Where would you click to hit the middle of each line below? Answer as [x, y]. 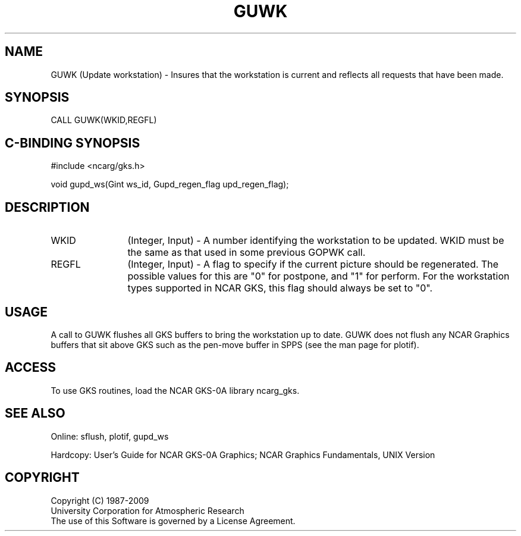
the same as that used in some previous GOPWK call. [247, 253]
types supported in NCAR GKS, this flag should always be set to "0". [280, 288]
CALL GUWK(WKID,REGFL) [104, 120]
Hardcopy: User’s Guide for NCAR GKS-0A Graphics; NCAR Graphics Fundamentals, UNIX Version [243, 454]
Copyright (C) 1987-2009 [100, 500]
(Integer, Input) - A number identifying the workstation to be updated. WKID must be [316, 241]
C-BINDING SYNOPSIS [73, 143]
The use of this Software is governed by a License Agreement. [173, 521]
